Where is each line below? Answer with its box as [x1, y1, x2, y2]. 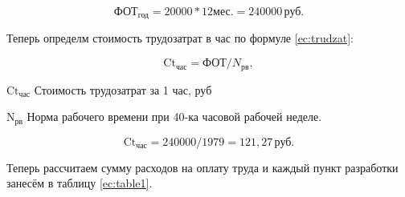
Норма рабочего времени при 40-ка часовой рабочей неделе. [27, 108, 322, 125]
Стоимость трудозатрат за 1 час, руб [34, 81, 212, 98]
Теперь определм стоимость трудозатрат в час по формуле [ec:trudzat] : [6, 30, 354, 46]
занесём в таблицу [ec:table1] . [6, 175, 153, 191]
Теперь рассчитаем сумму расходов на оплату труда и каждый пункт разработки [6, 159, 399, 175]
